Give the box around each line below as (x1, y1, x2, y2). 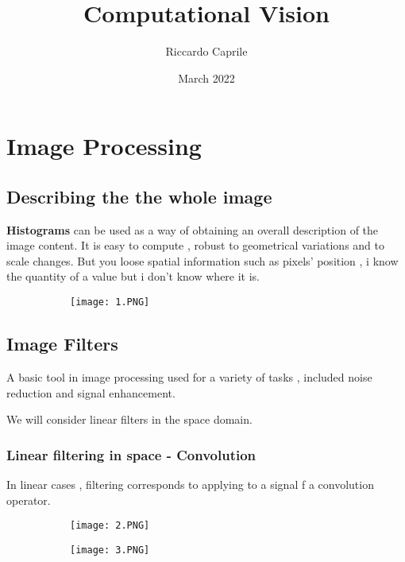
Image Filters (6, 331, 118, 356)
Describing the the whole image (6, 184, 272, 208)
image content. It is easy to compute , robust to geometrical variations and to (6, 237, 384, 254)
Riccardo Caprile (165, 43, 248, 60)
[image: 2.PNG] (70, 520, 150, 532)
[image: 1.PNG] (70, 297, 150, 308)
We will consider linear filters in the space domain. (6, 411, 253, 428)
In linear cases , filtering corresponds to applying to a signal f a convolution (6, 475, 374, 492)
